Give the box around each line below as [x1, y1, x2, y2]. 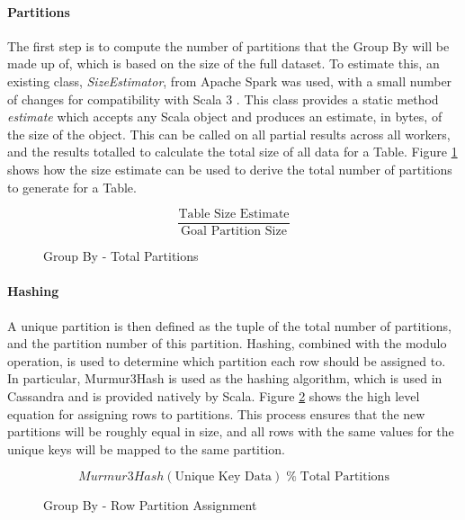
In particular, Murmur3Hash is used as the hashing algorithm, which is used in [7, 369, 443, 388]
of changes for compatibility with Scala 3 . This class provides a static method [7, 89, 439, 108]
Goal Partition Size [181, 225, 287, 238]
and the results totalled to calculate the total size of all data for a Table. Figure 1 [7, 142, 458, 161]
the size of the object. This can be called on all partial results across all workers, [7, 124, 451, 143]
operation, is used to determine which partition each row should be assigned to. [7, 351, 446, 370]
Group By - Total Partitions [43, 247, 199, 265]
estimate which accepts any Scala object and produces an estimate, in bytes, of [7, 107, 443, 126]
